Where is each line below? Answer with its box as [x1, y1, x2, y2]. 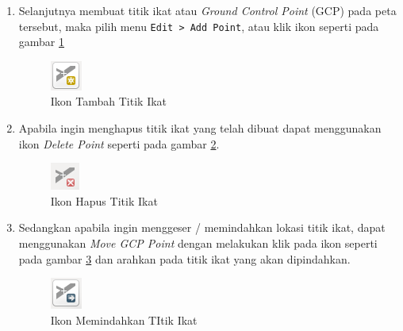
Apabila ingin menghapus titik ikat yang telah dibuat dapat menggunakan [18, 120, 382, 137]
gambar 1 [18, 33, 65, 50]
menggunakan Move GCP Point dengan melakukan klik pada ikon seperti [18, 235, 378, 251]
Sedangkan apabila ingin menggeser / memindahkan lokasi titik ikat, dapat [18, 219, 386, 236]
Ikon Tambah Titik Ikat [50, 93, 167, 110]
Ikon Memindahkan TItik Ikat [50, 311, 198, 328]
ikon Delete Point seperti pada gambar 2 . [18, 135, 220, 152]
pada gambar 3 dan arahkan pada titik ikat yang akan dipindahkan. [18, 250, 351, 267]
